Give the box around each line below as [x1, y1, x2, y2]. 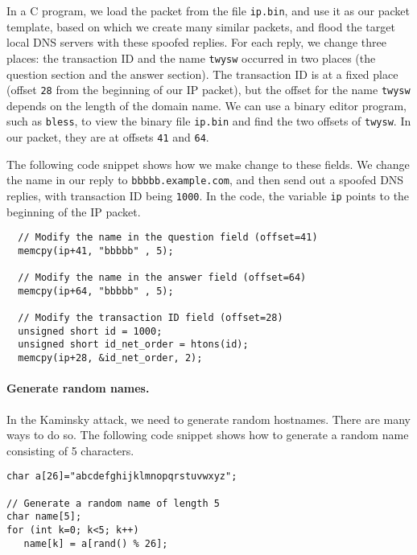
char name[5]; [6, 511, 82, 523]
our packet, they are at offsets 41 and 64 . [6, 129, 209, 145]
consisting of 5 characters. [6, 442, 134, 458]
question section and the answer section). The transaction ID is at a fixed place [6, 65, 398, 82]
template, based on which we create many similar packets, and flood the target [6, 18, 395, 35]
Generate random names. [6, 380, 150, 397]
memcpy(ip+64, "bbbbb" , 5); [18, 285, 174, 297]
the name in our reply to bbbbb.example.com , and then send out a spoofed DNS [6, 171, 404, 188]
